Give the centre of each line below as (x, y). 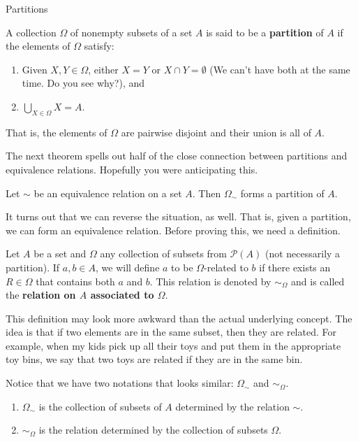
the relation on (41, 295)
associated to (122, 295)
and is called (318, 281)
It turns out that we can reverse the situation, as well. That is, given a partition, (178, 216)
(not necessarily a (303, 254)
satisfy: (99, 46)
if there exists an (295, 267)
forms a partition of (282, 193)
